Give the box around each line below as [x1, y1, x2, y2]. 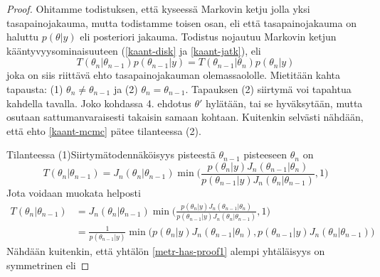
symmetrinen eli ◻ [6, 257, 90, 272]
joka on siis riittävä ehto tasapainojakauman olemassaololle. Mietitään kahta [6, 67, 341, 82]
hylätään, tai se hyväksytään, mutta [206, 95, 363, 110]
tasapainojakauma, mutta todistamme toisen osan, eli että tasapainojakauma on [6, 15, 357, 30]
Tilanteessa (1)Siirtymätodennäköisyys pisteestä [6, 147, 216, 162]
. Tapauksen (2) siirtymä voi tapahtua [185, 81, 352, 96]
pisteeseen [243, 147, 287, 162]
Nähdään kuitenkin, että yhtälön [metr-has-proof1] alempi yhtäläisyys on [6, 244, 325, 259]
